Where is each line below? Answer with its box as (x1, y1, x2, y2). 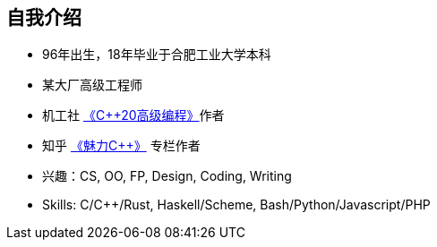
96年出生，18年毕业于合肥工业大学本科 (42, 47, 271, 63)
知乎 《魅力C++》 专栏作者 (42, 138, 201, 154)
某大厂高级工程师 (42, 77, 142, 93)
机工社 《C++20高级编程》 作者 (42, 107, 225, 123)
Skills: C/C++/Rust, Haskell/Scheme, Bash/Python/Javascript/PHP (42, 197, 431, 213)
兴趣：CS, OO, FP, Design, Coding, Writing (42, 168, 292, 184)
